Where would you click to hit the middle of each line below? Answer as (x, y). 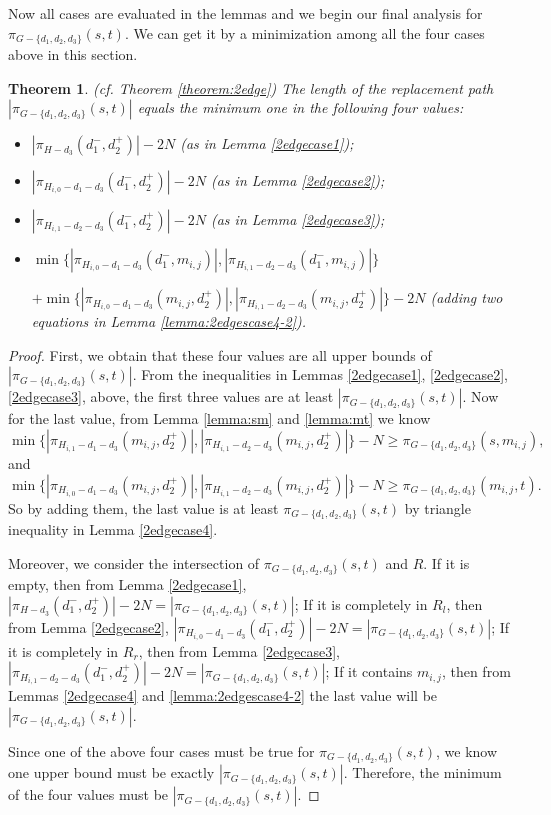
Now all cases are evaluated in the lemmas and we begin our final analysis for (245, 13)
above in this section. (73, 54)
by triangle (437, 507)
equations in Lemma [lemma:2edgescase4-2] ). (169, 321)
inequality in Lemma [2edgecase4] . (113, 529)
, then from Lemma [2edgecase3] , (239, 650)
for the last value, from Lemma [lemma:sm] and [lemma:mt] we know (219, 418)
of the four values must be (88, 794)
